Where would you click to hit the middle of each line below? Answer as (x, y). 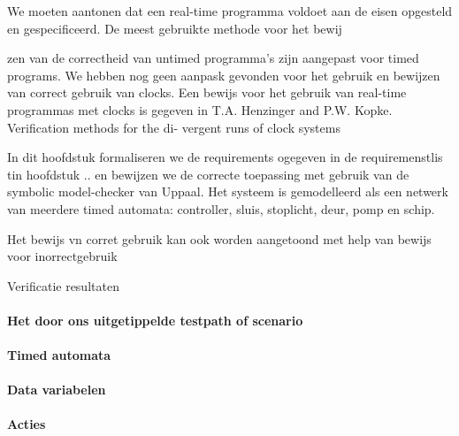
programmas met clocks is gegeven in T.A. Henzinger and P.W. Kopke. (200, 109)
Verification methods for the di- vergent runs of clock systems (174, 127)
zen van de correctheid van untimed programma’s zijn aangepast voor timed (213, 58)
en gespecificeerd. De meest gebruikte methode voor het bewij (175, 28)
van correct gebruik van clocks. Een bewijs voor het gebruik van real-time (207, 92)
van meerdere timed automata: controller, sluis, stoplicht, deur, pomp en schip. (221, 208)
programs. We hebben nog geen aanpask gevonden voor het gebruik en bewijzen (224, 75)
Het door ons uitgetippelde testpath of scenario (155, 320)
